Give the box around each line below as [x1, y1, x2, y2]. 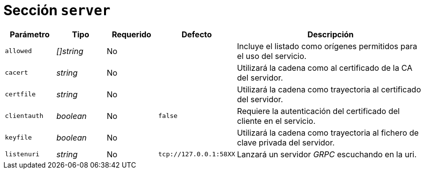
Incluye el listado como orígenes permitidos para [237, 41, 417, 51]
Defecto [182, 29, 212, 39]
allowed [5, 47, 32, 55]
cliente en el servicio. [237, 115, 316, 126]
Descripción [307, 29, 354, 39]
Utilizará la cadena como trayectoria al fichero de [237, 127, 419, 138]
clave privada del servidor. [237, 137, 335, 147]
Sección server [3, 2, 110, 19]
